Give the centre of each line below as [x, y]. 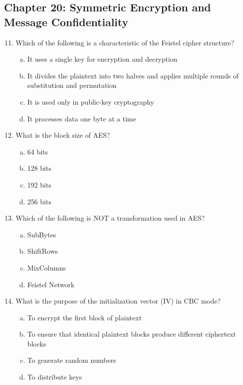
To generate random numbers [72, 360]
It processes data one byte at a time [82, 118]
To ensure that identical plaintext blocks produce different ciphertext [132, 334]
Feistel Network [51, 284]
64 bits [37, 151]
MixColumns [47, 267]
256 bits [39, 201]
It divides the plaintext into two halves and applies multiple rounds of [133, 75]
